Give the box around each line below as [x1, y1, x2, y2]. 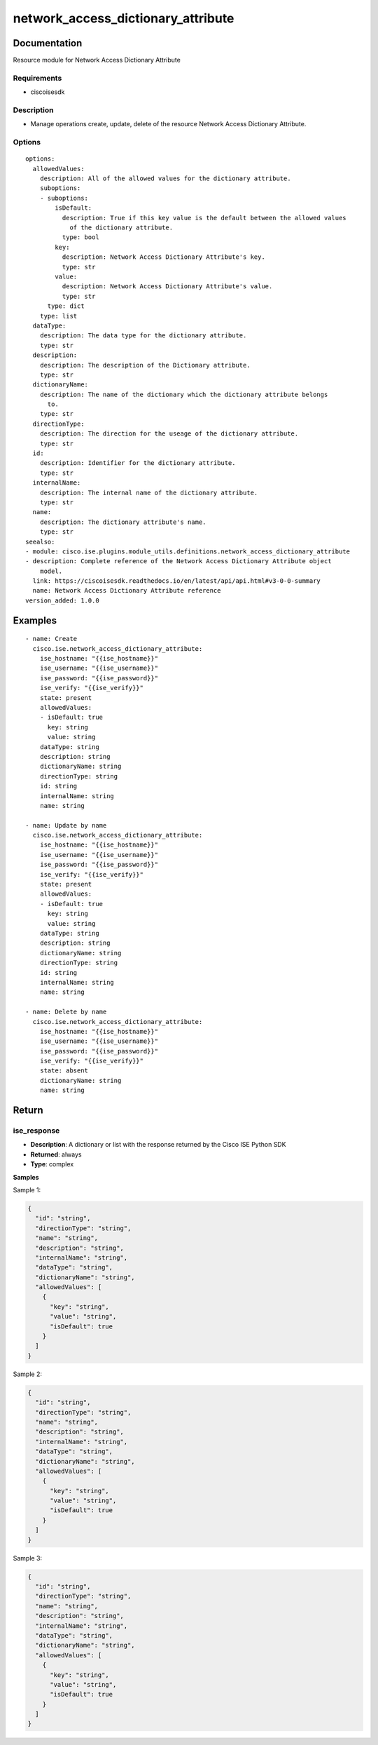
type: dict [47, 302, 85, 310]
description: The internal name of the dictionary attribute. [39, 488, 258, 497]
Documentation [13, 37, 83, 49]
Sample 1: [13, 1185, 41, 1194]
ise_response [13, 1126, 60, 1136]
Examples [13, 614, 57, 626]
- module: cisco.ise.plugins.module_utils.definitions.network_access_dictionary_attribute [25, 547, 350, 555]
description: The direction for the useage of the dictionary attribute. [39, 430, 299, 438]
